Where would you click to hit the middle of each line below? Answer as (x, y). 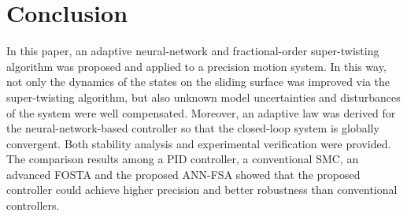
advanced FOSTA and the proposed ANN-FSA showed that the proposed (183, 174)
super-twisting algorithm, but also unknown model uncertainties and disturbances (203, 97)
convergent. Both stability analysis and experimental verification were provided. (199, 143)
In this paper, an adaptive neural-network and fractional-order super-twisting (193, 51)
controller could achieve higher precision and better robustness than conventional (202, 190)
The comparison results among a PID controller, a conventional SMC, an (183, 159)
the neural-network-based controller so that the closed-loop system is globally (193, 128)
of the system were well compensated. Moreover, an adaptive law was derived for (201, 112)
